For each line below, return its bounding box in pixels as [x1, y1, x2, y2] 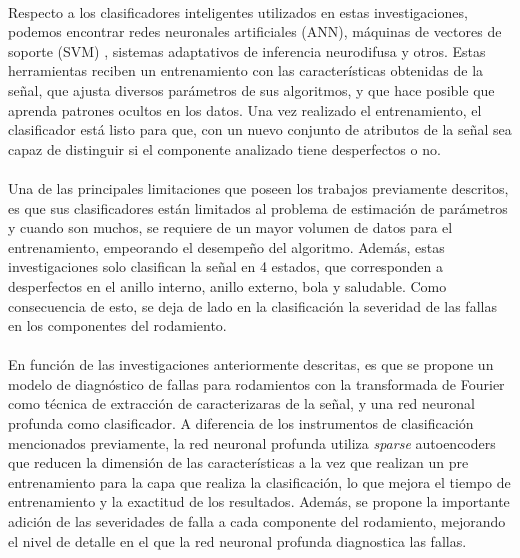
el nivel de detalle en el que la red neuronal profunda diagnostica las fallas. [8, 530, 467, 551]
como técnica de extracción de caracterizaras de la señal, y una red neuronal [8, 393, 476, 414]
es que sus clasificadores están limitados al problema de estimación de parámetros [8, 197, 508, 218]
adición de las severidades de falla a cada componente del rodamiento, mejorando [8, 511, 506, 532]
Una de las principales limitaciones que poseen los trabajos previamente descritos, [8, 177, 509, 198]
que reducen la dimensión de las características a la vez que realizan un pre [8, 452, 469, 473]
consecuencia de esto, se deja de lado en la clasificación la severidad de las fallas [8, 295, 497, 316]
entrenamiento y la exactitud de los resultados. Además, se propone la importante [8, 491, 510, 512]
